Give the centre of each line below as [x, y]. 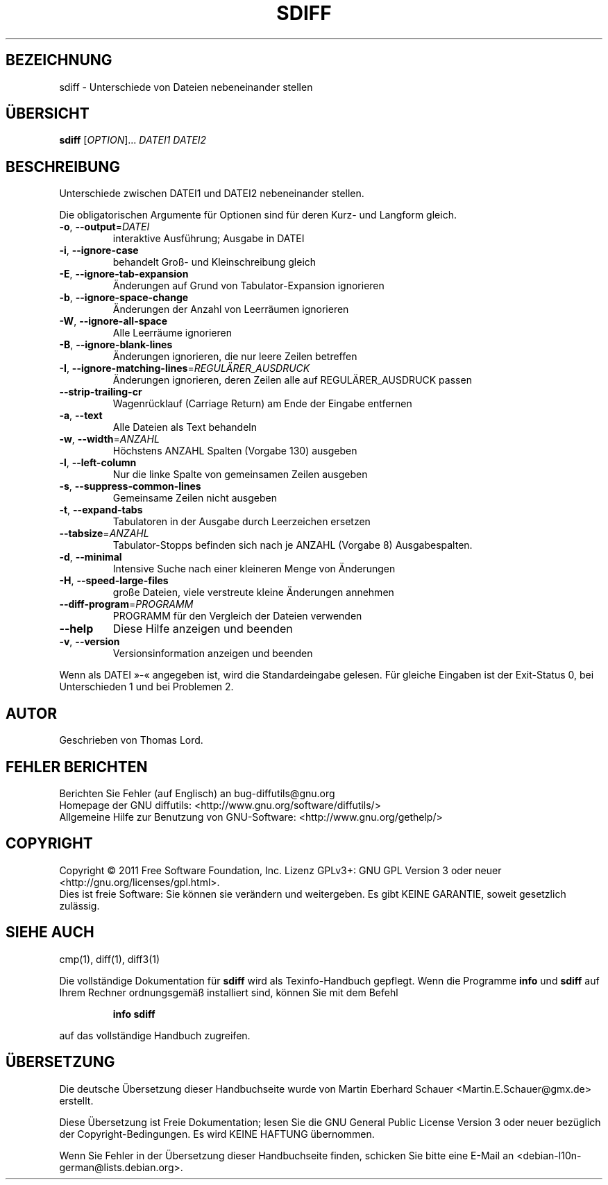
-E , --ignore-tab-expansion [124, 274]
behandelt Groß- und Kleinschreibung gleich [214, 262]
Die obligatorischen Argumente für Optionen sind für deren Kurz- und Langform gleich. [258, 215]
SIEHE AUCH [50, 932]
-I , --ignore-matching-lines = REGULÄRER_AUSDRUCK [185, 368]
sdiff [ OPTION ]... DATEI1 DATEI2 [133, 140]
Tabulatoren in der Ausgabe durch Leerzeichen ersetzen [242, 522]
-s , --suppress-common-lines [130, 486]
